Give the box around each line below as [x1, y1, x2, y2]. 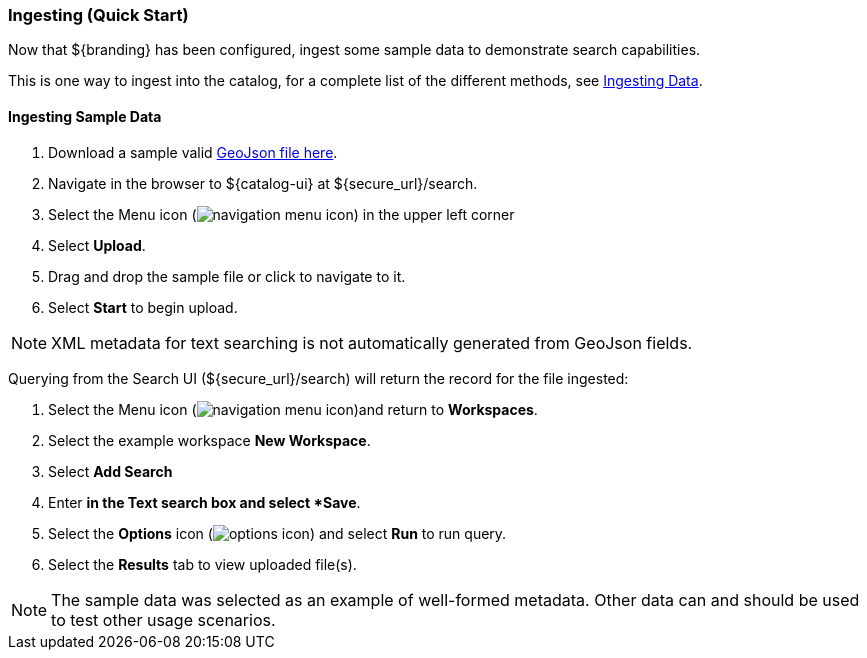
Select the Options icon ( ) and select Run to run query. [48, 524, 507, 542]
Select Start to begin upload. [48, 298, 238, 316]
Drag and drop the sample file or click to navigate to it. [48, 267, 406, 285]
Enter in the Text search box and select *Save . [48, 493, 361, 511]
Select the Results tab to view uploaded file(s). [48, 555, 357, 573]
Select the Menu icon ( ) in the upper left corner [48, 205, 515, 223]
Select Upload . [48, 236, 146, 254]
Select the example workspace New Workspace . [48, 431, 371, 449]
